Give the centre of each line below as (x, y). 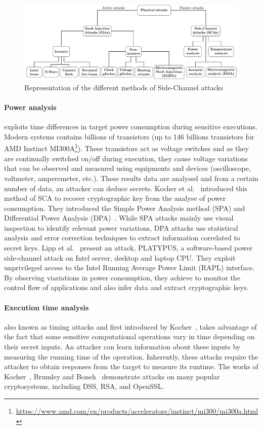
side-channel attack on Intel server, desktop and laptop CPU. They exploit (120, 257)
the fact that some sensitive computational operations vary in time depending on (129, 336)
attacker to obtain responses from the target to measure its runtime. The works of (131, 366)
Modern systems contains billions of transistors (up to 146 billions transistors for (129, 136)
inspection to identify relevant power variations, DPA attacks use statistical (121, 227)
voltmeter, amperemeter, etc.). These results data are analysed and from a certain (131, 178)
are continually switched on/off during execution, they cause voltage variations (126, 158)
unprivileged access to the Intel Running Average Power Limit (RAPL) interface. (129, 267)
